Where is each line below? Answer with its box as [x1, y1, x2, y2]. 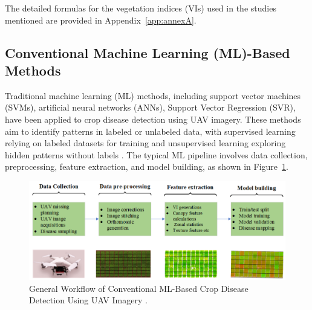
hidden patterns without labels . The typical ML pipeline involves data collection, [5, 148, 308, 161]
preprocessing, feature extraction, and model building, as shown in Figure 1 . [5, 160, 288, 173]
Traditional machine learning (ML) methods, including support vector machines [5, 89, 301, 102]
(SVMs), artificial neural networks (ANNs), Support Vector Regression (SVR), [5, 101, 296, 114]
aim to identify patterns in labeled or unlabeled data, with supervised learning [5, 124, 296, 137]
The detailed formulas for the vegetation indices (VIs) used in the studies [5, 2, 276, 14]
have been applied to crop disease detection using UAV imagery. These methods [5, 112, 301, 125]
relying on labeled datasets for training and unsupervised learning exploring [5, 137, 286, 149]
